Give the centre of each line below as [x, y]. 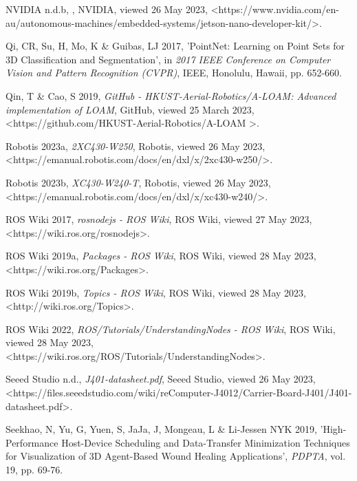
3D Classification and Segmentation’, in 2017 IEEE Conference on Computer [168, 59]
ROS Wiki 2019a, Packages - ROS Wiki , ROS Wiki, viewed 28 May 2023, [161, 256]
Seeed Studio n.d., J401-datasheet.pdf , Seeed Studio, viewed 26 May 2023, [161, 379]
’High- [333, 429]
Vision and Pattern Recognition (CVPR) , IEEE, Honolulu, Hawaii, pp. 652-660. [174, 73]
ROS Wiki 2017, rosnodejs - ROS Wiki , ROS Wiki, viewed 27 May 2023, [159, 219]
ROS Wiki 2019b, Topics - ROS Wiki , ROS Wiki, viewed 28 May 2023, [156, 292]
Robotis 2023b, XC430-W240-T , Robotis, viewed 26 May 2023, [138, 182]
